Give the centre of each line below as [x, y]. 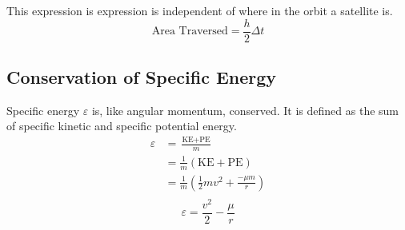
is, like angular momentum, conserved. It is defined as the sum [245, 110]
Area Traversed [190, 32]
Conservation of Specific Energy [142, 77]
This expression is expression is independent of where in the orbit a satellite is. [200, 10]
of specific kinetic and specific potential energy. [122, 126]
